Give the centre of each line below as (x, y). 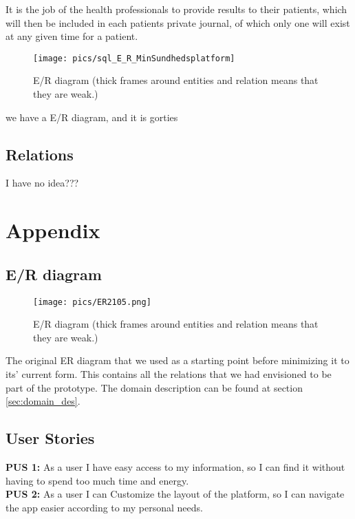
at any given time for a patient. (72, 36)
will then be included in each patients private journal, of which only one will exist (178, 22)
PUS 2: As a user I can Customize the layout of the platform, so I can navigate (175, 494)
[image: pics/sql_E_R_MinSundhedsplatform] (134, 58)
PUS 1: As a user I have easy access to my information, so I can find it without (175, 467)
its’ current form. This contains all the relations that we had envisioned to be (169, 374)
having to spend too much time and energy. (97, 480)
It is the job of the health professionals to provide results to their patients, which (176, 9)
